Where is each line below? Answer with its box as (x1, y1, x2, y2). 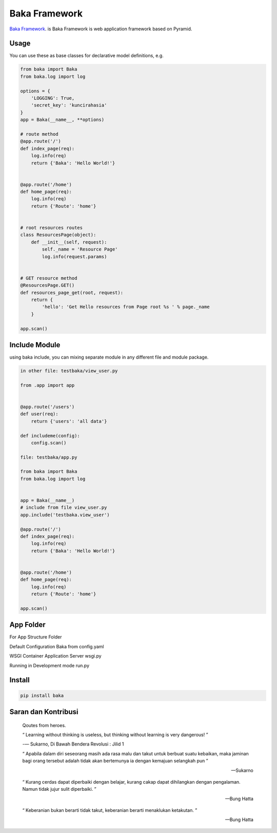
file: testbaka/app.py (20, 454, 77, 460)
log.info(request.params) (42, 254, 107, 259)
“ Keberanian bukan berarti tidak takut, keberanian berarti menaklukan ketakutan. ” (22, 807, 197, 813)
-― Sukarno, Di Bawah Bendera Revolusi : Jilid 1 (22, 741, 124, 747)
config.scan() (31, 440, 67, 446)
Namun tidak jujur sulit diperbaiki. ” (22, 786, 97, 792)
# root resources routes (20, 225, 83, 231)
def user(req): (20, 411, 58, 417)
